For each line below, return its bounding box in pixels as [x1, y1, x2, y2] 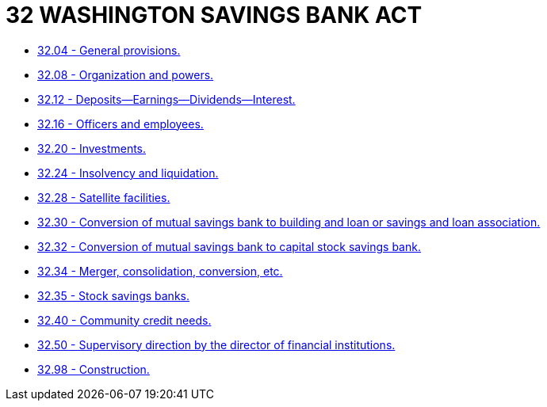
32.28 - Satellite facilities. [37, 190, 170, 204]
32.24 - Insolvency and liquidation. [37, 165, 219, 180]
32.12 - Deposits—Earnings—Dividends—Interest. [37, 92, 296, 106]
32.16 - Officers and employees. [37, 116, 204, 131]
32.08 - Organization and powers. [37, 67, 214, 82]
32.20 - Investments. [37, 141, 147, 155]
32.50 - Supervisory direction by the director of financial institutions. [37, 337, 396, 352]
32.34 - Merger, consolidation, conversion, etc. [37, 264, 283, 278]
